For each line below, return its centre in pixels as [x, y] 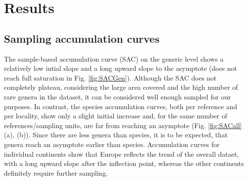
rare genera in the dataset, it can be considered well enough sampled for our [117, 96]
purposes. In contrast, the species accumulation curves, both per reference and [121, 106]
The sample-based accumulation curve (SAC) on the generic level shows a [114, 58]
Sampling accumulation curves [82, 38]
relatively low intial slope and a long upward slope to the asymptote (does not [121, 68]
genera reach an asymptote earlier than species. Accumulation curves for [112, 144]
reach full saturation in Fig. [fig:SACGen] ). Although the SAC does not [110, 77]
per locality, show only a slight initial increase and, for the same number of [115, 116]
